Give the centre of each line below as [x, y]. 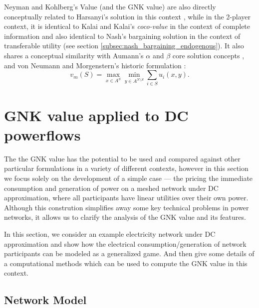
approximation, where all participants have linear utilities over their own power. [126, 198]
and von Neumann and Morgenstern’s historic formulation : [95, 65]
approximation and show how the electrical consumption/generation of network [125, 243]
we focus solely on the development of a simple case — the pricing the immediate [129, 178]
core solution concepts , [208, 55]
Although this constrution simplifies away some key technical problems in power [127, 207]
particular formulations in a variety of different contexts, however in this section [126, 168]
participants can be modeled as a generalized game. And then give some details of [129, 253]
